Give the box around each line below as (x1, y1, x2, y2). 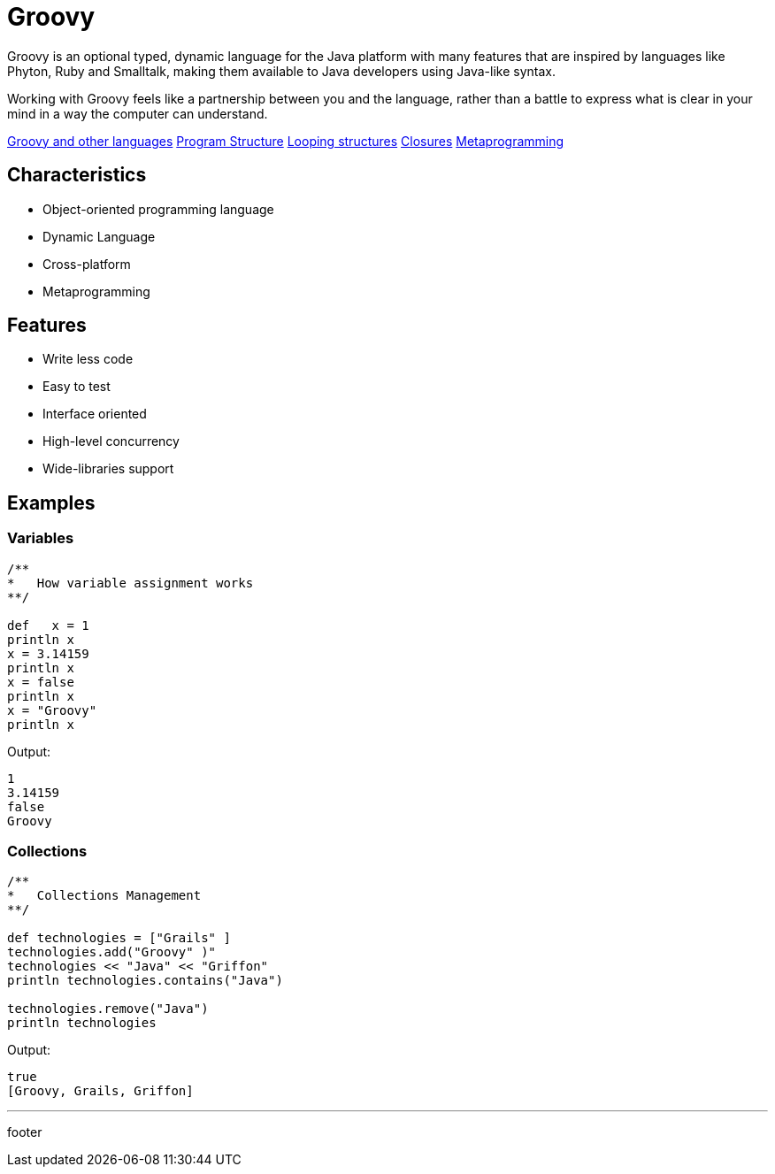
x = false (7, 674, 74, 689)
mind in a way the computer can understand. (7, 105, 268, 121)
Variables (7, 529, 74, 548)
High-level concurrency (42, 434, 180, 449)
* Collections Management (7, 888, 202, 903)
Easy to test (42, 379, 111, 395)
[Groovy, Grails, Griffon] (7, 1084, 194, 1099)
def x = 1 (7, 618, 89, 633)
